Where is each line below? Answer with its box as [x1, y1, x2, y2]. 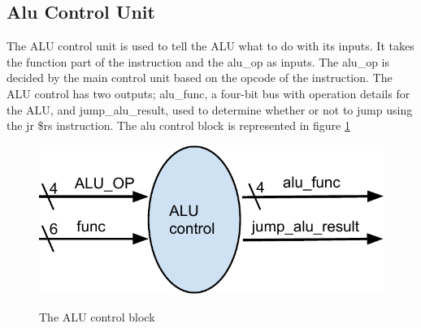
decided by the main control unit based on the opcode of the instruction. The [7, 69, 393, 86]
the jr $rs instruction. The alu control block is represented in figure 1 [7, 117, 350, 134]
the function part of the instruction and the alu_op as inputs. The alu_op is [7, 53, 390, 70]
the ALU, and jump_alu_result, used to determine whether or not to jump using [7, 101, 413, 118]
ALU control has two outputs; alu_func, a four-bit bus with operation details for [7, 84, 410, 101]
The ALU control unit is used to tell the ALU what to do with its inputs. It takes [7, 37, 414, 54]
